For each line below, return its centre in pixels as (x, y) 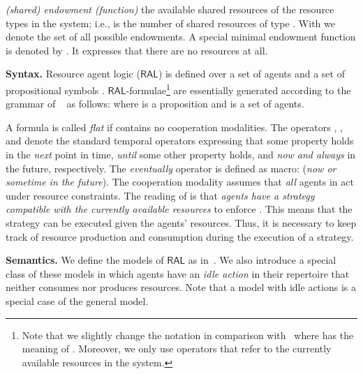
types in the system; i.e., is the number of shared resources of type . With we (170, 23)
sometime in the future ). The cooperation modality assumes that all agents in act (180, 182)
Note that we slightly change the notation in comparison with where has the (188, 335)
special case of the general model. (77, 300)
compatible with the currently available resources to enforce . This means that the (179, 209)
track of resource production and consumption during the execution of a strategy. (180, 236)
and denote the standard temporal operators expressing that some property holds (180, 141)
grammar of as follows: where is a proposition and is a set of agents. (155, 104)
